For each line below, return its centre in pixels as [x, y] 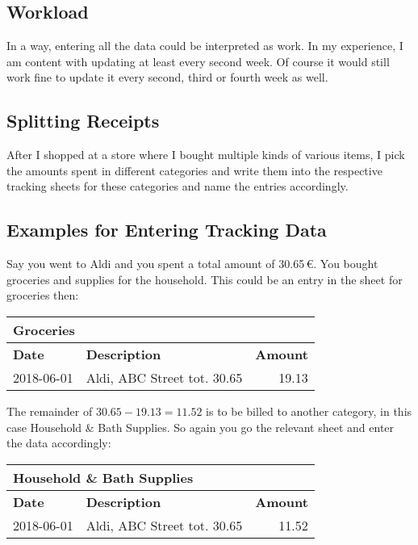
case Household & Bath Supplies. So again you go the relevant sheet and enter [201, 427]
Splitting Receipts [83, 121]
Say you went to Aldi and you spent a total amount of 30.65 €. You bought [192, 264]
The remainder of [50, 411]
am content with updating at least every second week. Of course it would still [198, 61]
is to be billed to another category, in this [309, 411]
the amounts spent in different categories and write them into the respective [194, 170]
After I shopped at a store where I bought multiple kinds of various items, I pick [206, 155]
